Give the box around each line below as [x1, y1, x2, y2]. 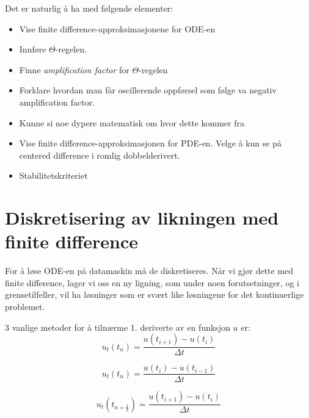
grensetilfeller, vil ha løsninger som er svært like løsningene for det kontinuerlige [5, 288, 304, 301]
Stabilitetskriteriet [19, 169, 88, 182]
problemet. [5, 300, 45, 313]
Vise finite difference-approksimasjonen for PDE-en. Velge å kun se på [19, 137, 282, 150]
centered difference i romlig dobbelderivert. [19, 148, 180, 161]
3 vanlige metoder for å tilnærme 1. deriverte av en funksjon [5, 320, 230, 333]
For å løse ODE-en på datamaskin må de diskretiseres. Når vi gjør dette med [5, 264, 294, 277]
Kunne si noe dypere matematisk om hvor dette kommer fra [19, 116, 244, 129]
